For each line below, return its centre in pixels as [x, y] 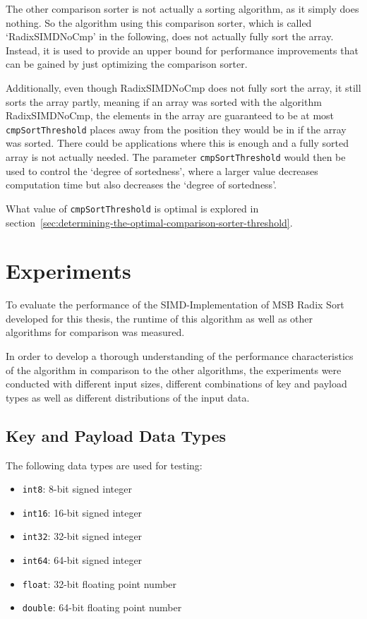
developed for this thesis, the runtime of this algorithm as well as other [159, 318]
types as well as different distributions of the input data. [128, 397]
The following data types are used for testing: [104, 465]
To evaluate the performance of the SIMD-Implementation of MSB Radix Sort [175, 305]
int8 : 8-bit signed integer [77, 489]
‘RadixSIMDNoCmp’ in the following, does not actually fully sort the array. [170, 36]
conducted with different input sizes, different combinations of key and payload [176, 384]
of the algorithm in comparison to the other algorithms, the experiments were [174, 369]
